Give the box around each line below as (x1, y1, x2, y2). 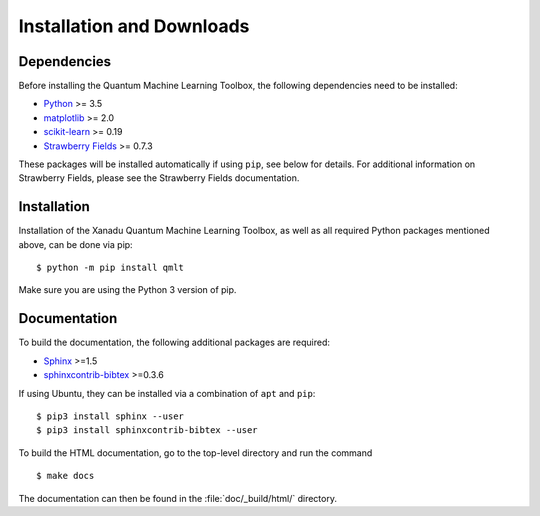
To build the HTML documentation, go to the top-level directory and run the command (18, 446, 373, 459)
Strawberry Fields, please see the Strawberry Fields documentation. (18, 172, 300, 184)
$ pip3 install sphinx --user (36, 410, 185, 422)
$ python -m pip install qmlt (36, 262, 185, 274)
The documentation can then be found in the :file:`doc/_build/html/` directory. (18, 492, 337, 504)
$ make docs (36, 470, 95, 482)
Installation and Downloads (18, 15, 250, 37)
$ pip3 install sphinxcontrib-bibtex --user (36, 425, 259, 436)
